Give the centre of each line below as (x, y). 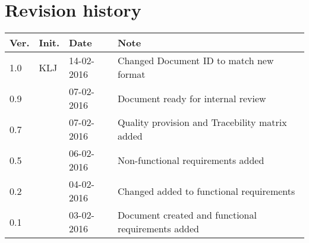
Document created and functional (187, 215)
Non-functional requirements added (191, 160)
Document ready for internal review (192, 98)
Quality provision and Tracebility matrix (202, 122)
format (131, 74)
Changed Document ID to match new (196, 61)
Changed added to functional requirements (206, 191)
